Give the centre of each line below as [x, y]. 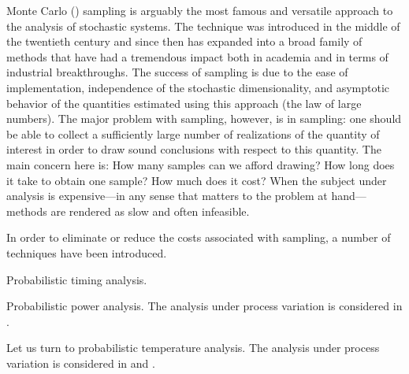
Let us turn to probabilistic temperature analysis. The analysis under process [193, 348]
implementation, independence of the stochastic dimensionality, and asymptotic [198, 87]
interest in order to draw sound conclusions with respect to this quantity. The [194, 149]
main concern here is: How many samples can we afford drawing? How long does [201, 164]
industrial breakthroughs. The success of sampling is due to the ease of [177, 72]
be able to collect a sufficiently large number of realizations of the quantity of [193, 133]
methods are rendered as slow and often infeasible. [128, 211]
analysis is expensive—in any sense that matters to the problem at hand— [186, 196]
